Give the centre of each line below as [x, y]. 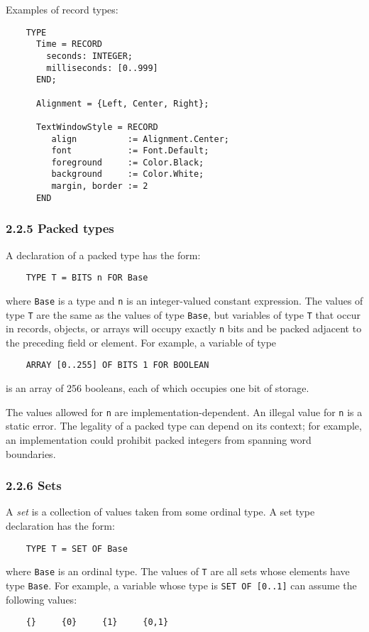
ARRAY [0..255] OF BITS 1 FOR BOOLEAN [117, 365]
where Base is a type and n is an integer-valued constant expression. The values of [184, 300]
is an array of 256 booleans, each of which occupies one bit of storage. [158, 388]
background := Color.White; [128, 174]
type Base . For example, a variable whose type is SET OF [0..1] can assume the [181, 585]
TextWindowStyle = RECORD [97, 127]
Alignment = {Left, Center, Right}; [122, 103]
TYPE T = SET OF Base [77, 549]
